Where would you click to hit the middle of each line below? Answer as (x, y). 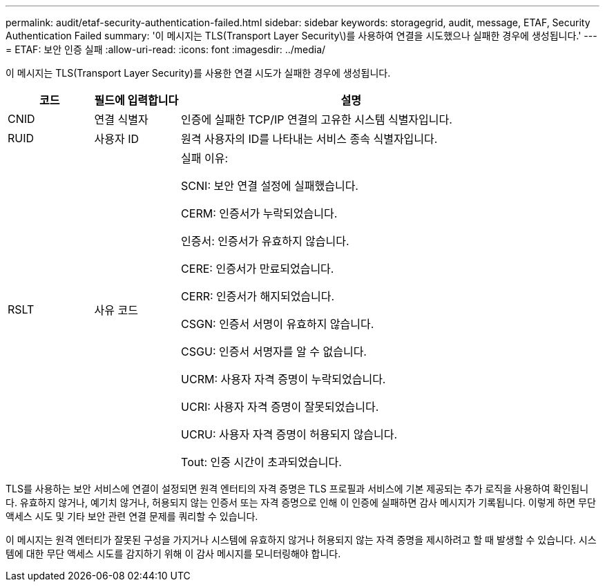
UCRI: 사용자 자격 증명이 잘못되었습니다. (280, 407)
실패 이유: (205, 158)
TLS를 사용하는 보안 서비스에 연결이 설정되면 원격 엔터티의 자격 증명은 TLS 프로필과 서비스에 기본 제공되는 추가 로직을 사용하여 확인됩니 (297, 489)
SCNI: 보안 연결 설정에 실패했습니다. (270, 186)
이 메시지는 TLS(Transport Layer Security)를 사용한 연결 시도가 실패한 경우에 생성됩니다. (198, 73)
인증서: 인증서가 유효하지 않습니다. (265, 241)
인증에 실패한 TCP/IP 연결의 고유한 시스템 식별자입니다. (317, 119)
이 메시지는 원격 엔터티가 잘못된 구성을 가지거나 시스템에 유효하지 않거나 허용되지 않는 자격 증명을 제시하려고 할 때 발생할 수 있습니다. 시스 (301, 540)
